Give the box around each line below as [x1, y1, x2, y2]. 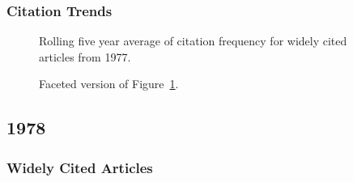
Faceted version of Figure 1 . [39, 75, 179, 92]
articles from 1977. [39, 48, 131, 65]
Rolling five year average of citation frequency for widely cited [39, 32, 347, 49]
